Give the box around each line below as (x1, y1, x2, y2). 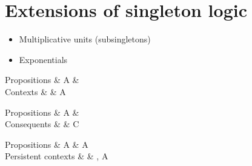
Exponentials (19, 53, 68, 65)
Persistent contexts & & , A (5, 150, 108, 162)
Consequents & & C (5, 118, 79, 130)
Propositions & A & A (5, 138, 88, 150)
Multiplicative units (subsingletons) (19, 33, 151, 45)
